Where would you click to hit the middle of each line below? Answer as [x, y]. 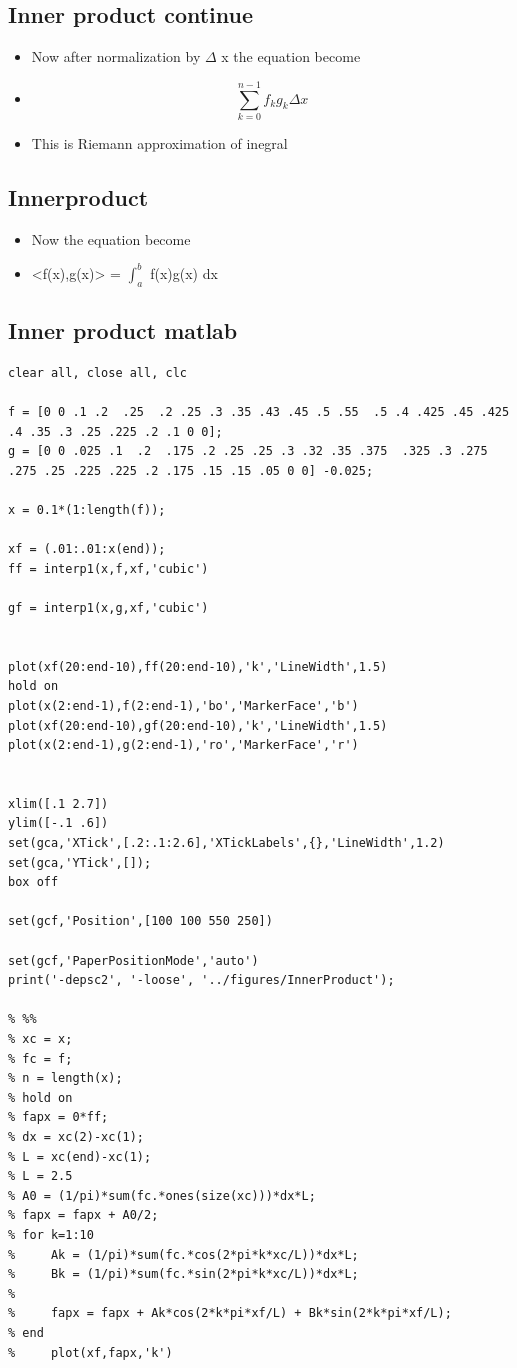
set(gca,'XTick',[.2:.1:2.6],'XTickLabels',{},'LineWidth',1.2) [226, 843]
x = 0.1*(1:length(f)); [87, 509]
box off [33, 882]
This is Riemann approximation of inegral [159, 142]
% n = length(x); [65, 1078]
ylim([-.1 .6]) [58, 823]
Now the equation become [111, 238]
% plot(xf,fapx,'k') [90, 1352]
